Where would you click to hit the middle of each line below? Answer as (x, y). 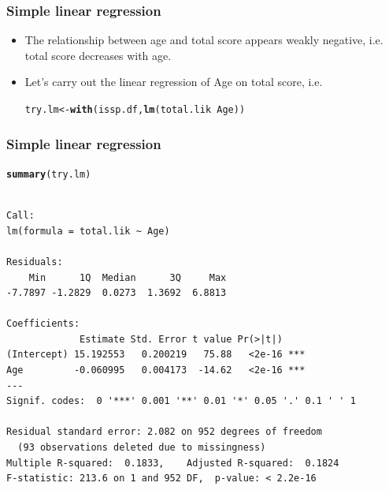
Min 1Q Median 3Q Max (128, 277)
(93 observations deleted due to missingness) (142, 448)
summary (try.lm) (49, 174)
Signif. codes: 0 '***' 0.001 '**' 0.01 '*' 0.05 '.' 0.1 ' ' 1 (181, 401)
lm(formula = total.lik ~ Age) (88, 231)
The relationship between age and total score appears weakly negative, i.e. (204, 40)
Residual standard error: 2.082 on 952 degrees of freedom (164, 432)
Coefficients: (43, 324)
